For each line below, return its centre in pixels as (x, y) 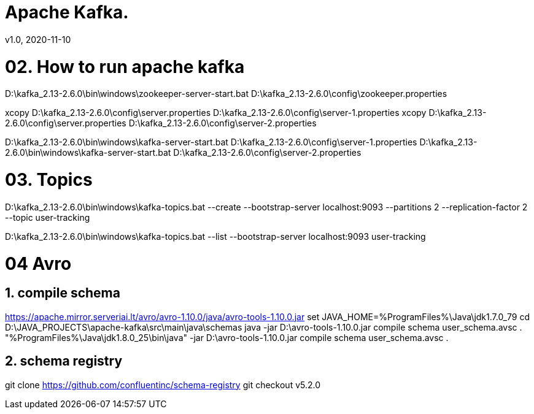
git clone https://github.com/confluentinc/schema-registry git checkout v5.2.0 (163, 385)
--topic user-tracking (48, 217)
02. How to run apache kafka (125, 67)
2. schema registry (64, 361)
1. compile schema (63, 293)
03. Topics (49, 180)
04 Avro (38, 263)
